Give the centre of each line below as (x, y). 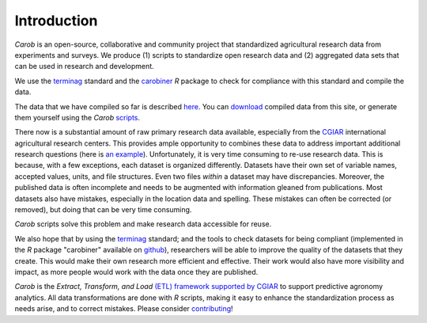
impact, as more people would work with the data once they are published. (136, 272)
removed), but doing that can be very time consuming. (103, 210)
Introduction (56, 21)
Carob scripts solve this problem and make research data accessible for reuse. (143, 224)
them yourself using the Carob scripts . (77, 117)
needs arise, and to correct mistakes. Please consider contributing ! (124, 309)
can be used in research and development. (84, 66)
